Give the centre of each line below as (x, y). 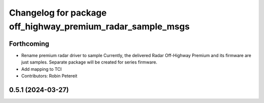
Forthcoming (29, 44)
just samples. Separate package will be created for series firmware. (89, 62)
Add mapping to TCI (42, 69)
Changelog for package (58, 13)
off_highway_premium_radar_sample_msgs (99, 26)
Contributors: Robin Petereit (49, 76)
